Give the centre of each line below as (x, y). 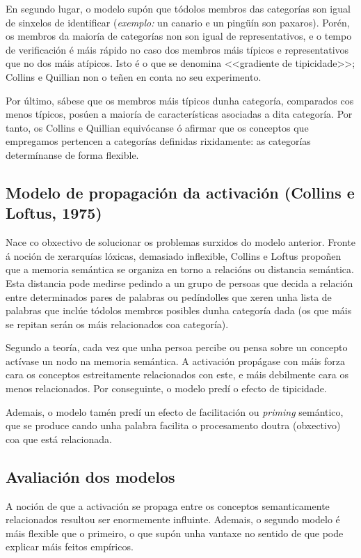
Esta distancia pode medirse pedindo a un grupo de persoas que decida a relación (179, 282)
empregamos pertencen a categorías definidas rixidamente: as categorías (158, 141)
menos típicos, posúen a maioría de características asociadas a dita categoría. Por (179, 114)
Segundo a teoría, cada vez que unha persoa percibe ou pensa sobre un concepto (177, 347)
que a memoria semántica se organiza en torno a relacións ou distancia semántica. (180, 269)
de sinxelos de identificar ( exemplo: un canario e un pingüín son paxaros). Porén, (178, 22)
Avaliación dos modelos (90, 476)
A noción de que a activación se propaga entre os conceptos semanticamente (168, 505)
